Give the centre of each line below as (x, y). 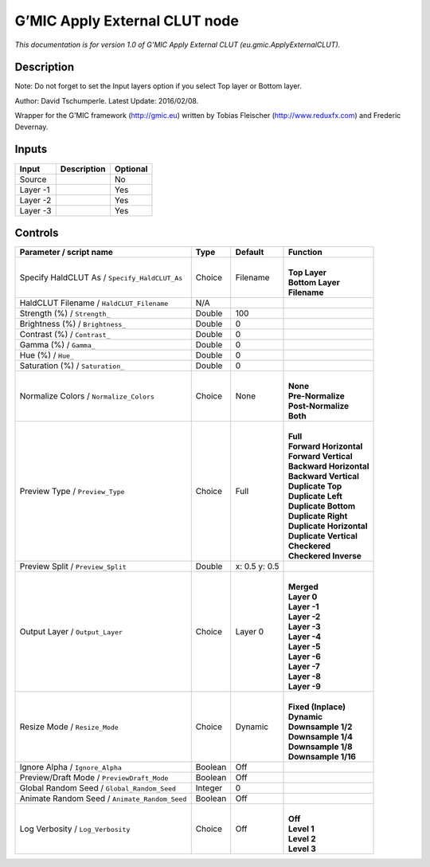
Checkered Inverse (324, 556)
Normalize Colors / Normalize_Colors (87, 396)
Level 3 (302, 849)
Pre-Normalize (317, 396)
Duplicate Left (315, 496)
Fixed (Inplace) (317, 707)
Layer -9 (305, 687)
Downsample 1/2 (320, 727)
